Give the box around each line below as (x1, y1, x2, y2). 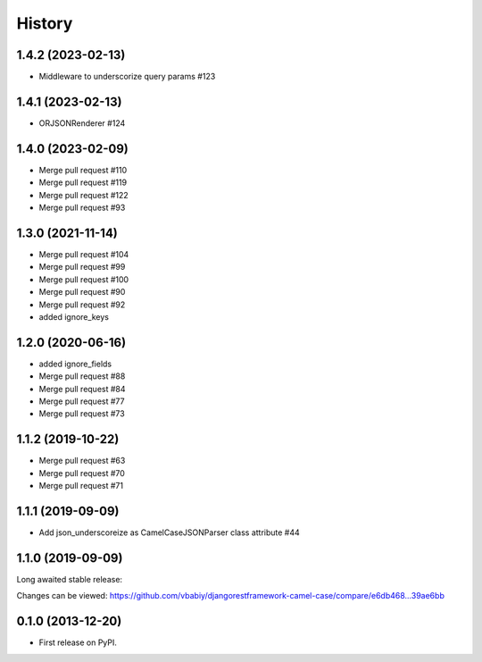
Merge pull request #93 (38, 202, 126, 214)
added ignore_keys (38, 311, 109, 322)
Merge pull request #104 (38, 248, 129, 259)
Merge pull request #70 (38, 467, 125, 478)
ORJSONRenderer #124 (38, 117, 126, 129)
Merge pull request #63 (38, 456, 126, 466)
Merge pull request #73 (38, 408, 125, 419)
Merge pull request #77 (38, 396, 125, 406)
